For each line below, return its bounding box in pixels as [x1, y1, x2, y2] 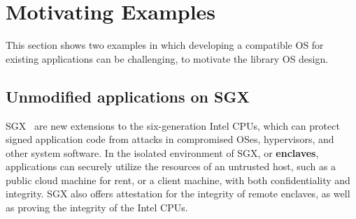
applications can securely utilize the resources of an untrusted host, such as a [6, 159, 336, 174]
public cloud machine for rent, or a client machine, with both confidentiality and [6, 172, 350, 187]
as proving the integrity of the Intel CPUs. [6, 200, 188, 215]
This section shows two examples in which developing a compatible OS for [6, 38, 324, 52]
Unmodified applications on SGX [6, 85, 250, 107]
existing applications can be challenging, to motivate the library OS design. [6, 51, 329, 66]
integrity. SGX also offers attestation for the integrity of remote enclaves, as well [6, 186, 350, 201]
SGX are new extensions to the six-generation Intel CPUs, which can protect [6, 118, 340, 133]
